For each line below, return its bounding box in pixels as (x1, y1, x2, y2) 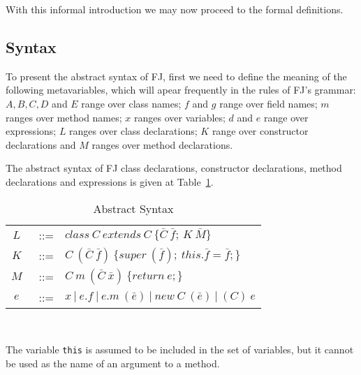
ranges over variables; (134, 110, 226, 124)
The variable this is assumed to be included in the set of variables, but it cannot (6, 342, 354, 357)
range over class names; (81, 96, 182, 110)
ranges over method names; (6, 110, 122, 124)
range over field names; (219, 96, 318, 110)
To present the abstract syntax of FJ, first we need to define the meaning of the (6, 68, 347, 83)
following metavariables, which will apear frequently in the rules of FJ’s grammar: (6, 82, 356, 97)
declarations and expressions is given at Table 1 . (6, 174, 214, 189)
